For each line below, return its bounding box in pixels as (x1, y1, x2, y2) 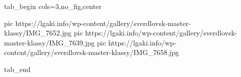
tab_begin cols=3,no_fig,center (4, 1, 102, 11)
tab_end (4, 63, 31, 74)
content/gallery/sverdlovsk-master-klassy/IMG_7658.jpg (4, 47, 179, 57)
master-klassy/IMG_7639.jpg (4, 37, 95, 47)
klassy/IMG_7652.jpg (4, 27, 72, 38)
